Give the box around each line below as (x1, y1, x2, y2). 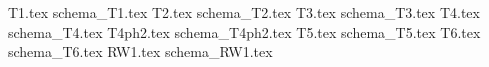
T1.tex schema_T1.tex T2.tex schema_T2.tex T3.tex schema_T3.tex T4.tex (8, 2, 480, 22)
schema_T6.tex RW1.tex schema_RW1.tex (8, 41, 273, 62)
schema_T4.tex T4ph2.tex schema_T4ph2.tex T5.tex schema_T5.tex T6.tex (8, 21, 481, 42)
